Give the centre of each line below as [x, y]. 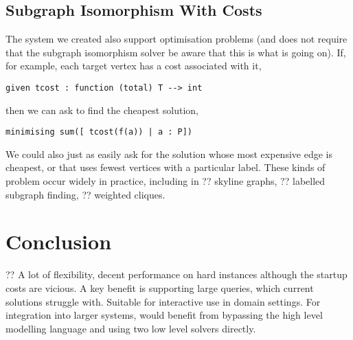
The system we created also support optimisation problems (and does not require [176, 39]
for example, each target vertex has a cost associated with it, [134, 66]
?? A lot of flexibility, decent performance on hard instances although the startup [176, 274]
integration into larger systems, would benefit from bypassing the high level [164, 315]
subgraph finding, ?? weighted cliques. [86, 194]
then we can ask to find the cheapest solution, [102, 110]
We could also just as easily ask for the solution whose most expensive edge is [169, 154]
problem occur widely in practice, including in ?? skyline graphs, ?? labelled [166, 181]
